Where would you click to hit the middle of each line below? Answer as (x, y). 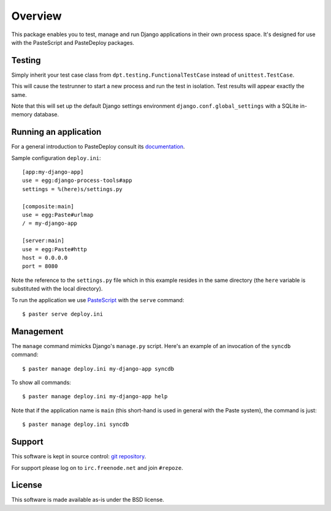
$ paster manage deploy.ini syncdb (76, 425)
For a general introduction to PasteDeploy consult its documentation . (98, 146)
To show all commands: (41, 382)
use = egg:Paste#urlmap (58, 215)
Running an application (56, 132)
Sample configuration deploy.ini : (56, 158)
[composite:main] (48, 206)
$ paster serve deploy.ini (63, 314)
